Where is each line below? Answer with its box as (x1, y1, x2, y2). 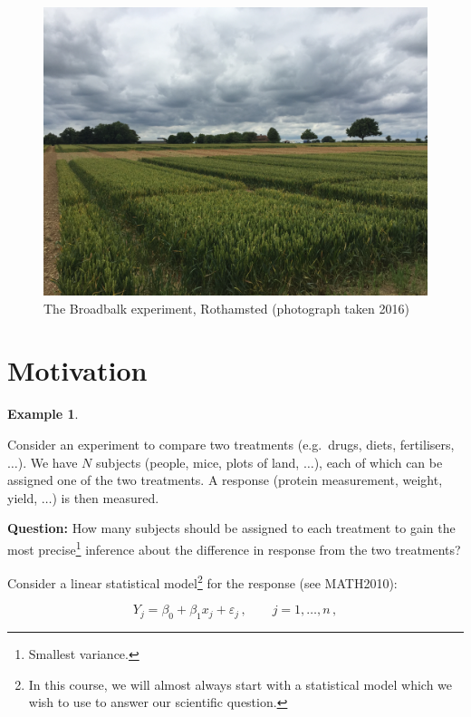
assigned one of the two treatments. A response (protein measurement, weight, (7, 470, 443, 489)
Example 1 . (7, 404, 79, 423)
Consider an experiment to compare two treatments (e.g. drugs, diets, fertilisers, (7, 434, 455, 453)
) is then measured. (52, 488, 159, 507)
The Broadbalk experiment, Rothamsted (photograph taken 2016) (43, 298, 409, 317)
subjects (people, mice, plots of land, (96, 452, 300, 471)
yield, (7, 488, 38, 507)
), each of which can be (313, 452, 443, 471)
